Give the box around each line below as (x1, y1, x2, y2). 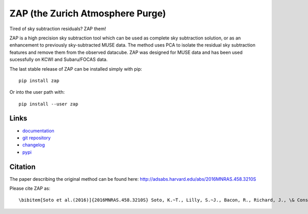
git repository (22, 135, 51, 141)
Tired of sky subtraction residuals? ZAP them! (9, 26, 106, 32)
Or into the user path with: (9, 89, 65, 95)
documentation (22, 127, 55, 134)
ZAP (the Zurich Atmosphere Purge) (9, 8, 166, 19)
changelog (22, 142, 45, 148)
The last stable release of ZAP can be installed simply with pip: (9, 66, 142, 72)
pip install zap (18, 77, 60, 83)
